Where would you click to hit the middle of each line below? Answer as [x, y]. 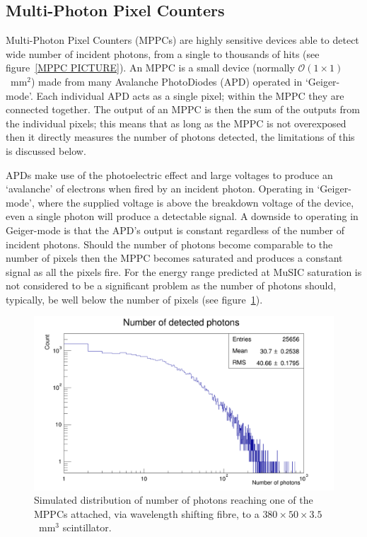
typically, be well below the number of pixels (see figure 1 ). [134, 299]
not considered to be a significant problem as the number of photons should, [171, 285]
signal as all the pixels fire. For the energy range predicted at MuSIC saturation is [184, 271]
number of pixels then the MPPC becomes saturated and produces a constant [174, 258]
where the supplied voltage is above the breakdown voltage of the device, [196, 202]
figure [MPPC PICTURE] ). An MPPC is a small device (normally [150, 68]
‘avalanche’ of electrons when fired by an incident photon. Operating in [160, 189]
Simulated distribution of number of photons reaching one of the [174, 500]
